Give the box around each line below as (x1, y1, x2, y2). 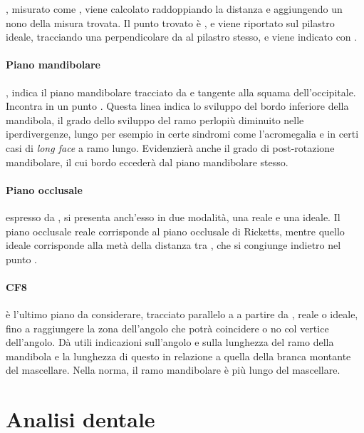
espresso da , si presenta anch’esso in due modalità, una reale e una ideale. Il (6, 209, 340, 224)
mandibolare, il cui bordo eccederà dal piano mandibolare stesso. (6, 154, 288, 169)
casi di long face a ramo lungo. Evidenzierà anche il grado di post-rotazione (6, 140, 335, 155)
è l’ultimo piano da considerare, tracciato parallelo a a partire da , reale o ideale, (6, 307, 358, 322)
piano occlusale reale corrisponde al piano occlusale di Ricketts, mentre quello (6, 223, 345, 238)
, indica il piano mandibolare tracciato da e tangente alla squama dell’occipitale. (6, 84, 356, 99)
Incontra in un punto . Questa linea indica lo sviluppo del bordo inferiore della (6, 98, 349, 113)
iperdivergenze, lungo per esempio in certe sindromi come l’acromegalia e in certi (6, 126, 359, 141)
